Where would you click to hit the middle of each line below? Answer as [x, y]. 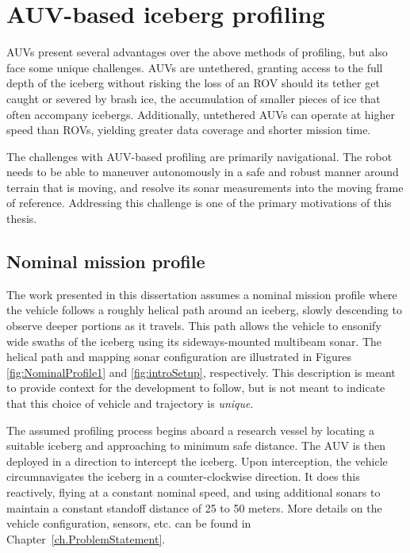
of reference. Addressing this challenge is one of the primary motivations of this [199, 203]
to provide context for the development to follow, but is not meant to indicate [196, 388]
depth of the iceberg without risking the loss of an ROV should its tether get [193, 83]
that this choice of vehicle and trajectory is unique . [130, 403]
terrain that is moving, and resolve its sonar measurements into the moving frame [205, 187]
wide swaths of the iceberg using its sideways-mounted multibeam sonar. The [194, 341]
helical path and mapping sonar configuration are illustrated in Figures [179, 357]
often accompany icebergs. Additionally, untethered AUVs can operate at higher [201, 114]
